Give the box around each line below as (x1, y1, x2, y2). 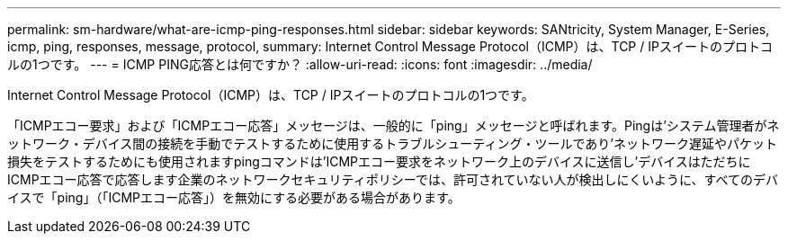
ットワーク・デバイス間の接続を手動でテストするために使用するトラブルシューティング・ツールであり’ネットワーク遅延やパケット (7, 136, 777, 151)
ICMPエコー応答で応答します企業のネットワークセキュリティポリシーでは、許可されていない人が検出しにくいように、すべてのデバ (7, 172, 778, 187)
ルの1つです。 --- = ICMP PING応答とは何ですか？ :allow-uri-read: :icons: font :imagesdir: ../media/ (7, 57, 593, 72)
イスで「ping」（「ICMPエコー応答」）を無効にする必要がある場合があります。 (7, 190, 461, 205)
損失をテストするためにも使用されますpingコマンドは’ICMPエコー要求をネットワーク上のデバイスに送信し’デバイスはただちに (7, 154, 751, 169)
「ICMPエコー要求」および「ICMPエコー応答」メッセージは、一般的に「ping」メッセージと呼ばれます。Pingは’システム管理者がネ (7, 118, 780, 133)
